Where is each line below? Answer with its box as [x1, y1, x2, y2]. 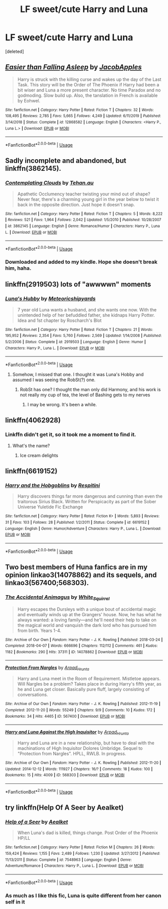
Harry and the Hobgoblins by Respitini [5, 482, 100, 489]
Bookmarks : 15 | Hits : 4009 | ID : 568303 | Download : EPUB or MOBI [5, 772, 125, 778]
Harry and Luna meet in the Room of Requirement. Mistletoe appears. [17, 675, 161, 681]
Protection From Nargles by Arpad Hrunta [5, 664, 89, 672]
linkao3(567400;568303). [5, 579, 89, 587]
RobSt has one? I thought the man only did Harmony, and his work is [19, 386, 161, 392]
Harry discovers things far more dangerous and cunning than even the [17, 493, 162, 499]
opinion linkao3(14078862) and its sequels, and [5, 571, 157, 579]
